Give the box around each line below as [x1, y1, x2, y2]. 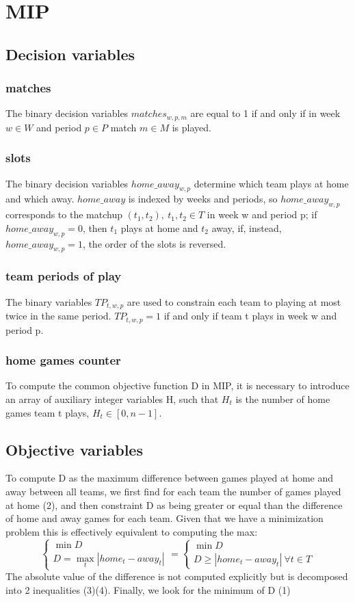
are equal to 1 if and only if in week [190, 106, 341, 120]
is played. [172, 120, 211, 134]
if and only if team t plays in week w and [163, 309, 337, 323]
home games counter [5, 352, 121, 369]
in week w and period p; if [207, 207, 317, 222]
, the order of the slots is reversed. [82, 236, 226, 250]
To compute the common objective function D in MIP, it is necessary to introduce [5, 378, 350, 393]
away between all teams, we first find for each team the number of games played [5, 484, 341, 498]
